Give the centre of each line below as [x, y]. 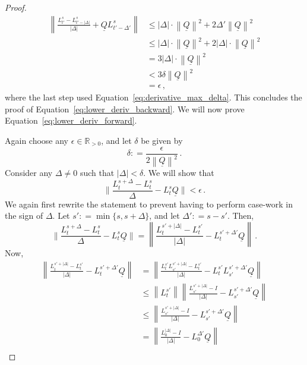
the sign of [24, 215]
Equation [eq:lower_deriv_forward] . [71, 120]
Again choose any [37, 141]
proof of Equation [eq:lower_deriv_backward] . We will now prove [125, 108]
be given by [162, 141]
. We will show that [179, 173]
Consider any [29, 173]
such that [97, 173]
